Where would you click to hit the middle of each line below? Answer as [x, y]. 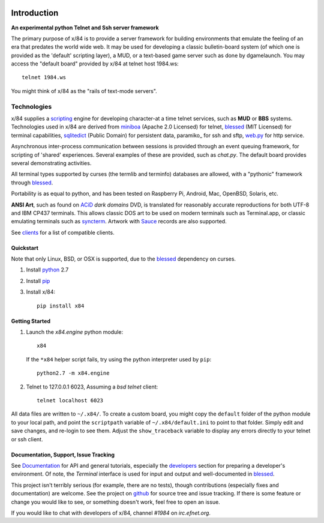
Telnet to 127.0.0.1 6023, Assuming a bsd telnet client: [92, 387]
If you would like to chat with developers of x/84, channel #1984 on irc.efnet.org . [111, 513]
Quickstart [25, 248]
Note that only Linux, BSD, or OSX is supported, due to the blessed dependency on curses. [124, 259]
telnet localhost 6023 [70, 400]
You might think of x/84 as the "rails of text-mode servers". [84, 91]
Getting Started [31, 321]
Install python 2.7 [47, 270]
